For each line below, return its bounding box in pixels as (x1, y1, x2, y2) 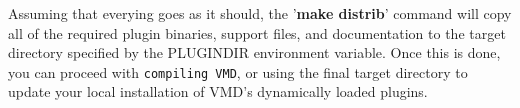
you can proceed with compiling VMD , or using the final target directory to (8, 61, 468, 82)
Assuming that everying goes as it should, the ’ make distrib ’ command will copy (8, 3, 512, 23)
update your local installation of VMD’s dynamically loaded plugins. (8, 81, 428, 102)
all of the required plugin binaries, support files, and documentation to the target (8, 22, 506, 43)
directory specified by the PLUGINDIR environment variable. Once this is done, (8, 42, 501, 63)
